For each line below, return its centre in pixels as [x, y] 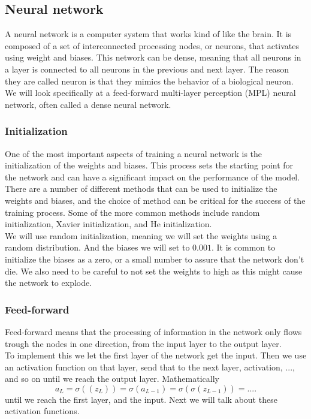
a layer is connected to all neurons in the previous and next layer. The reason [147, 69]
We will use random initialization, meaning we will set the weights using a [141, 235]
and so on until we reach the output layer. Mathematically [112, 379]
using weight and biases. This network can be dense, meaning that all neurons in [153, 57]
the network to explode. [49, 283]
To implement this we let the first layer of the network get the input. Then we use [156, 355]
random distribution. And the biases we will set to [97, 247]
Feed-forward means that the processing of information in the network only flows [153, 331]
